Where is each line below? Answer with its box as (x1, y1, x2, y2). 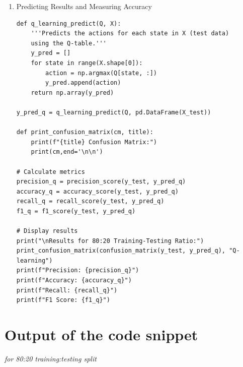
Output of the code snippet (5, 324, 198, 344)
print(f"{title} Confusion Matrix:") (31, 138, 157, 146)
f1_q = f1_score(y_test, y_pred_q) (16, 207, 136, 215)
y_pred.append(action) (45, 79, 121, 87)
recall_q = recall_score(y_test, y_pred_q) (16, 198, 165, 205)
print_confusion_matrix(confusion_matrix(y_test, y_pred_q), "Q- (16, 247, 240, 255)
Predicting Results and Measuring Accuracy (16, 1, 152, 11)
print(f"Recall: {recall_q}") (16, 286, 118, 294)
